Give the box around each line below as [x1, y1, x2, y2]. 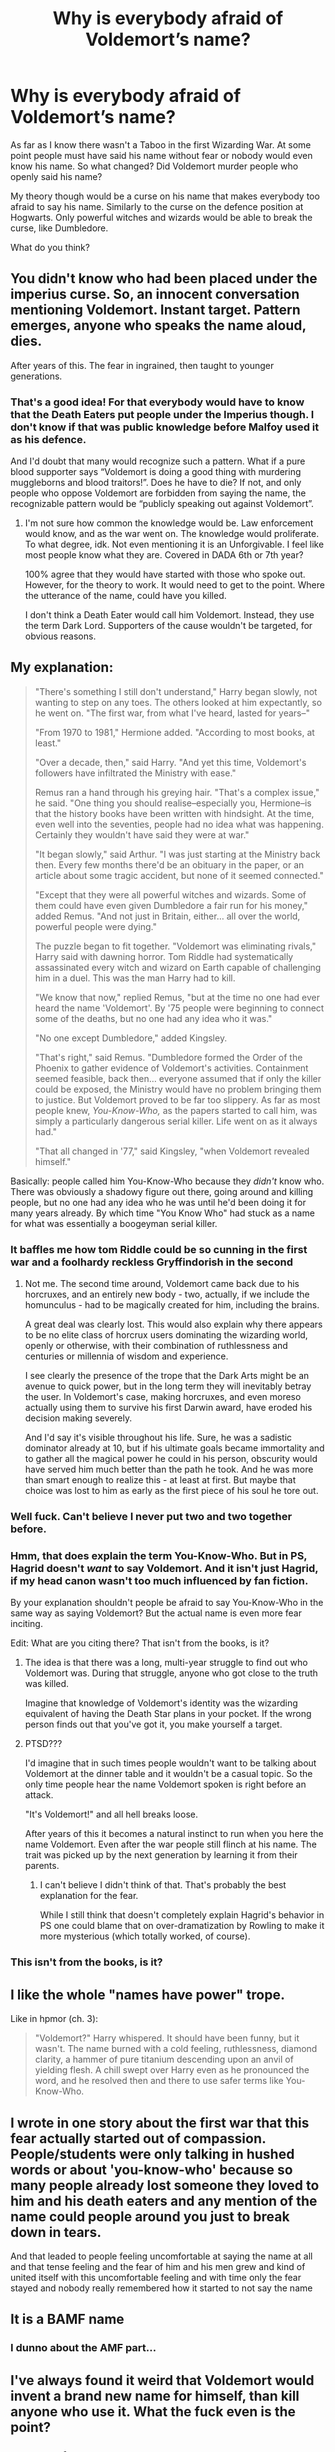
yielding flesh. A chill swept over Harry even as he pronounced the [34, 2064, 310, 2076]
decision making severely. [24, 1412, 133, 1424]
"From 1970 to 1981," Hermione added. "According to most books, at [34, 726, 315, 738]
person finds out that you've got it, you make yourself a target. [24, 1718, 283, 1731]
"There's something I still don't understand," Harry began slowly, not [34, 685, 318, 697]
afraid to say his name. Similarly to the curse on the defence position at [10, 200, 304, 212]
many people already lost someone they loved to [10, 2177, 320, 2194]
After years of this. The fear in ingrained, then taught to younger [10, 359, 275, 371]
